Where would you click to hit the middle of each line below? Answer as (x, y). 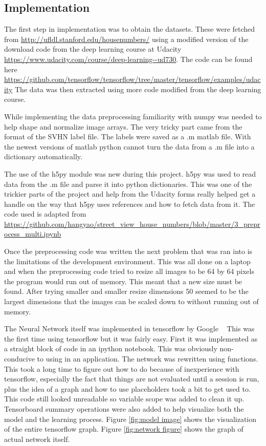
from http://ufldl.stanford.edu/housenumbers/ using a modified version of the (126, 39)
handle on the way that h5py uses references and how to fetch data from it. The (130, 204)
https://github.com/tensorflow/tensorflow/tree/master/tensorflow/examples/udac (132, 79)
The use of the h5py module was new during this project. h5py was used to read (130, 173)
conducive (19, 359)
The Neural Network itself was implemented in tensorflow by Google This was (129, 328)
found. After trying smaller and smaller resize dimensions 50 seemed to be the (126, 291)
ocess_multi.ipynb (33, 234)
